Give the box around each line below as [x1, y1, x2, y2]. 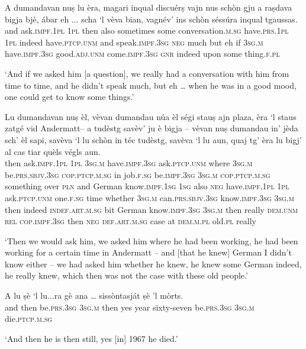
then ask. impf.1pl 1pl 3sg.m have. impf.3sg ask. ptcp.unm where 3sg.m [5, 157, 253, 169]
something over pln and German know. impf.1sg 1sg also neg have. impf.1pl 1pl [5, 180, 289, 192]
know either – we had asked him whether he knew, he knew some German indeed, [5, 257, 302, 270]
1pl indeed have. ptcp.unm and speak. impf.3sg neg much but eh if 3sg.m [5, 35, 263, 48]
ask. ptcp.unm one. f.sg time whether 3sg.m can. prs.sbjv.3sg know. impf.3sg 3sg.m [5, 191, 294, 203]
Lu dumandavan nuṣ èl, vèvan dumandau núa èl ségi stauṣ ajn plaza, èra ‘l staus [5, 110, 297, 122]
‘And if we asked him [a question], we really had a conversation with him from [5, 67, 289, 79]
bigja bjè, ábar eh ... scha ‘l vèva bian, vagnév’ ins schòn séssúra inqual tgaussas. [5, 12, 298, 25]
